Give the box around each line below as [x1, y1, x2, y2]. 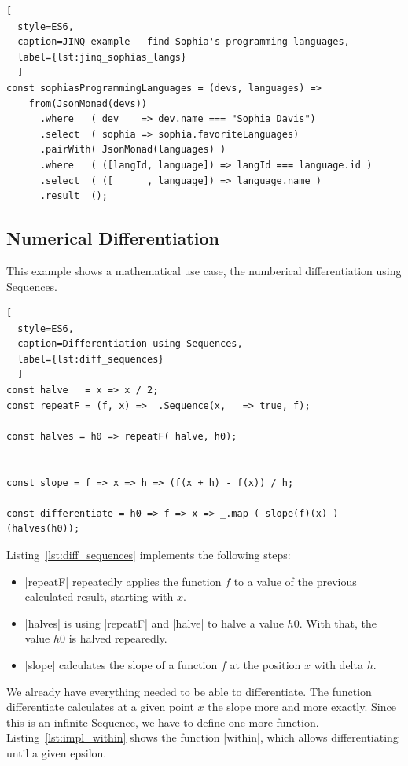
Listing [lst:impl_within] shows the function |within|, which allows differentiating [6, 729, 399, 746]
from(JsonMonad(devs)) [28, 98, 147, 109]
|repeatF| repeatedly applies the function [24, 573, 222, 589]
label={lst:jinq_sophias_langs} [17, 51, 187, 63]
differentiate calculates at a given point [6, 698, 194, 715]
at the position [230, 656, 301, 672]
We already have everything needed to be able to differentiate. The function [6, 683, 372, 699]
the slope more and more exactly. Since [208, 698, 396, 715]
